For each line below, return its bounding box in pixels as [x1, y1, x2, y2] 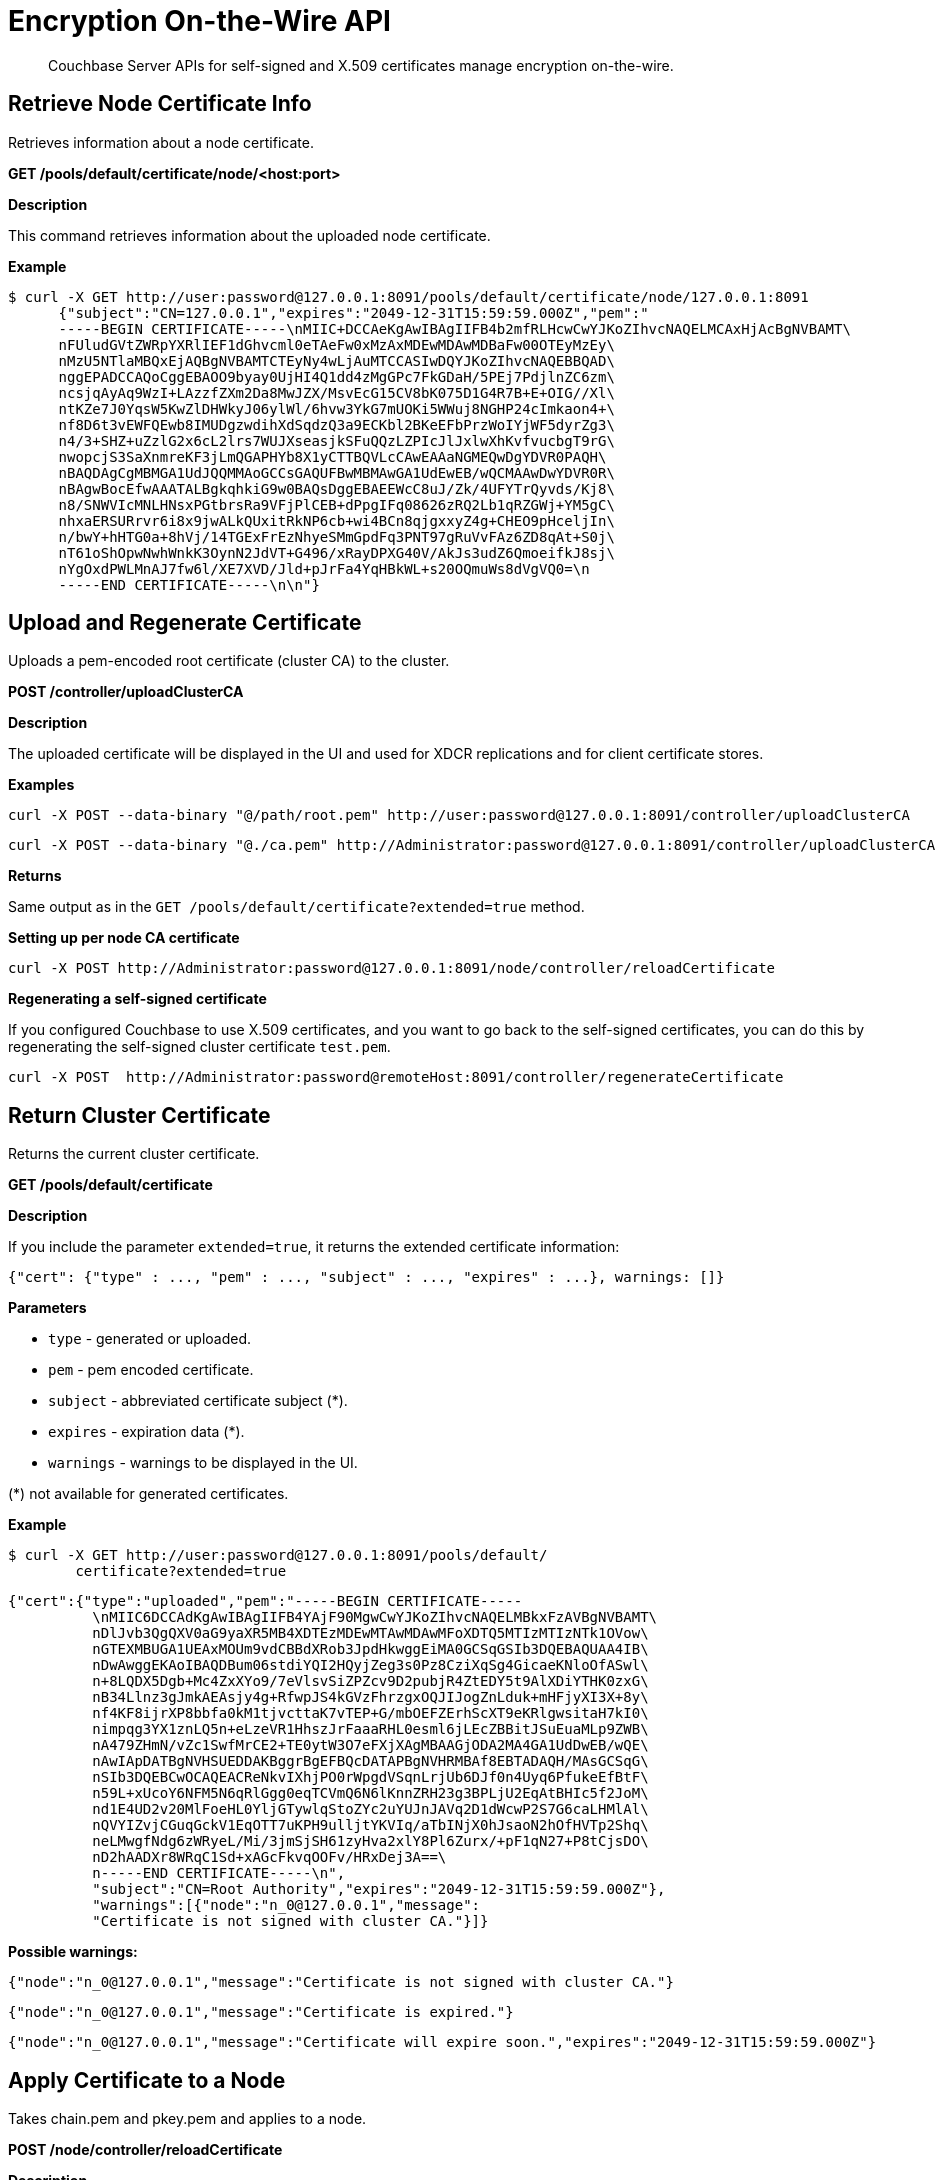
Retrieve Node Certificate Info [8, 91, 312, 117]
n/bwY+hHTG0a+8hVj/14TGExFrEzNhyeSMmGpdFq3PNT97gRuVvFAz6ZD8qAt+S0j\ [58, 528, 615, 545]
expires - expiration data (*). [48, 1423, 245, 1441]
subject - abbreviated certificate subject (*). [48, 1392, 348, 1410]
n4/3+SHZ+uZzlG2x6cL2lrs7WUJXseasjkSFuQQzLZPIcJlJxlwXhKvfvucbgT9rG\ [58, 432, 615, 449]
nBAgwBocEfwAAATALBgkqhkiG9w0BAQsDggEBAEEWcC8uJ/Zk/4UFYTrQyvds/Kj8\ [58, 480, 615, 497]
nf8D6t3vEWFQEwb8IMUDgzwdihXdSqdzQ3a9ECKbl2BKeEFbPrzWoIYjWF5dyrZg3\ [58, 416, 615, 433]
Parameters [8, 1299, 87, 1317]
